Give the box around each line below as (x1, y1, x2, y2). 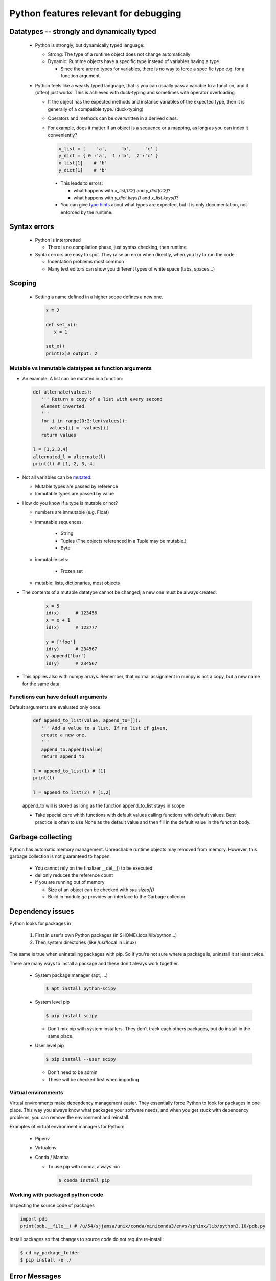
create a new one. (41, 732, 87, 738)
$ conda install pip (58, 1177, 110, 1183)
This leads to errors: (60, 180, 103, 187)
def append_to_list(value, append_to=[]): (33, 718, 141, 724)
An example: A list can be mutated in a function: (22, 376, 123, 381)
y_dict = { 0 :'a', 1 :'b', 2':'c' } (58, 153, 158, 159)
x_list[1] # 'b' (58, 160, 107, 166)
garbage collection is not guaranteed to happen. (9, 853, 111, 859)
